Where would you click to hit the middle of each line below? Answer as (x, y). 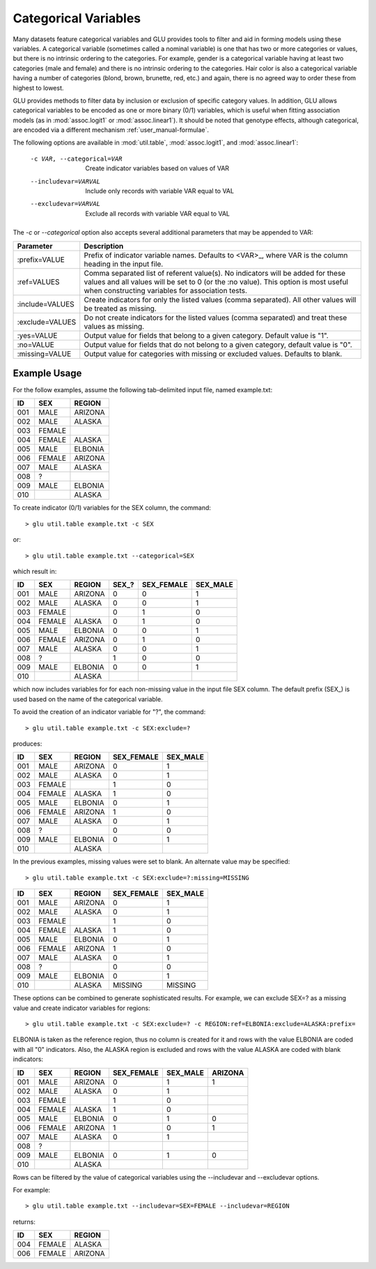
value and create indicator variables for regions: (81, 1008)
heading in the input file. (124, 264)
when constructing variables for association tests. (165, 290)
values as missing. (114, 326)
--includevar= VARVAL (65, 181)
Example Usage (47, 373)
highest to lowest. (38, 88)
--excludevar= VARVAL (65, 204)
